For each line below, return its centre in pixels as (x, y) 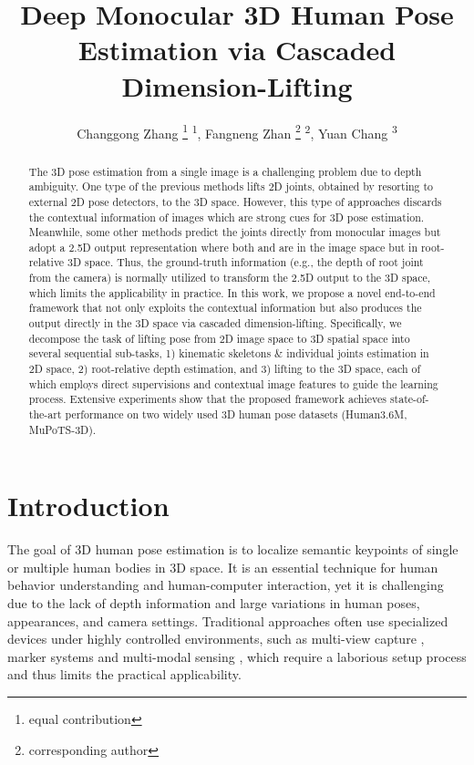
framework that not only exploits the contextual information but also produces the (225, 308)
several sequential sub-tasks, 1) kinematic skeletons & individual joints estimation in (229, 353)
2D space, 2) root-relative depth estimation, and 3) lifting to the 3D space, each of (225, 369)
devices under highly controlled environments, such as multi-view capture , (216, 639)
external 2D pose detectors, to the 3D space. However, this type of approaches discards (235, 201)
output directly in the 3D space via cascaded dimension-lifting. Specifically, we (215, 323)
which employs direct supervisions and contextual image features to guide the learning (233, 383)
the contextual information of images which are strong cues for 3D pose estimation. (227, 217)
